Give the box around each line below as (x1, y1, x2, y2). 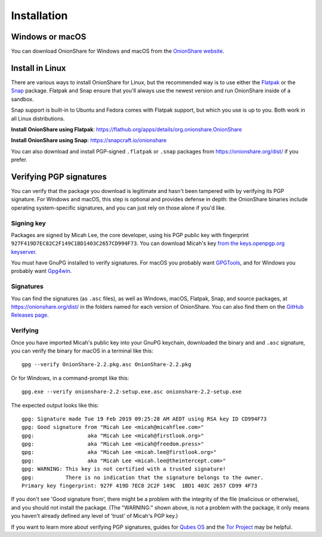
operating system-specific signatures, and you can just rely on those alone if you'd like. (11, 204, 227, 211)
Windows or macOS (11, 32, 86, 42)
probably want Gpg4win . (11, 268, 72, 275)
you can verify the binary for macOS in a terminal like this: (11, 347, 153, 354)
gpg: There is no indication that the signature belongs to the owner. (21, 474, 264, 481)
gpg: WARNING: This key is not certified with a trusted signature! (21, 466, 226, 472)
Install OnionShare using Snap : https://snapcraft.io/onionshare (11, 137, 167, 144)
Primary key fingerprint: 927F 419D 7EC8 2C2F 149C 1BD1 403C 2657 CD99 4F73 (21, 483, 258, 489)
